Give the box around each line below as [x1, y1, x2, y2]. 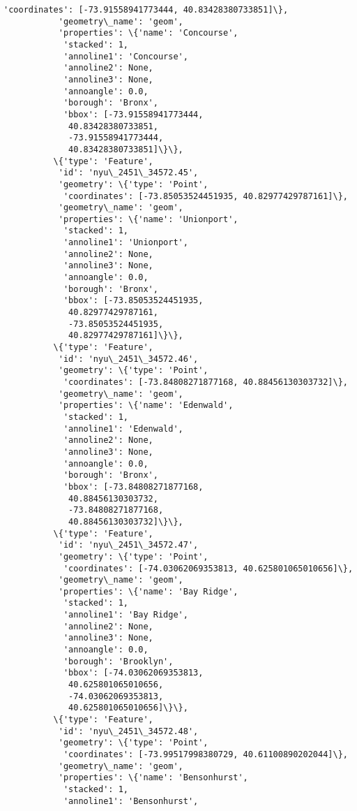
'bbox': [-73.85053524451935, [63, 295, 204, 306]
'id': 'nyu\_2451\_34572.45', [58, 168, 199, 178]
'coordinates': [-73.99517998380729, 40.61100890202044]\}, [63, 750, 348, 759]
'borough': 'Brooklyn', [63, 656, 174, 666]
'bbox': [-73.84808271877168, [63, 481, 204, 492]
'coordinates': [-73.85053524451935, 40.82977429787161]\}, [63, 191, 348, 201]
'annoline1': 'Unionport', [63, 238, 188, 248]
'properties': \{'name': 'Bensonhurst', [58, 773, 248, 783]
